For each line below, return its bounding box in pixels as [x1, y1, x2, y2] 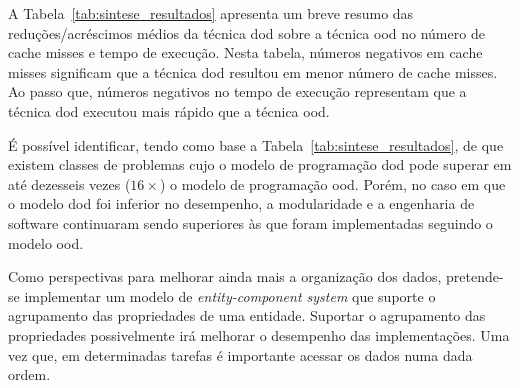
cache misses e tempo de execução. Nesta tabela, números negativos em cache [8, 42, 483, 63]
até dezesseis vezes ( [8, 173, 131, 194]
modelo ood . [8, 232, 84, 253]
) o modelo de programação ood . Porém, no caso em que [159, 173, 506, 194]
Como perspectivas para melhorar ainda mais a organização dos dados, [8, 266, 442, 287]
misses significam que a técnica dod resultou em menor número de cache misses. [8, 61, 498, 82]
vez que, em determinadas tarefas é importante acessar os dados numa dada [8, 344, 473, 365]
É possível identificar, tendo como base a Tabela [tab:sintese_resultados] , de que [8, 134, 504, 155]
